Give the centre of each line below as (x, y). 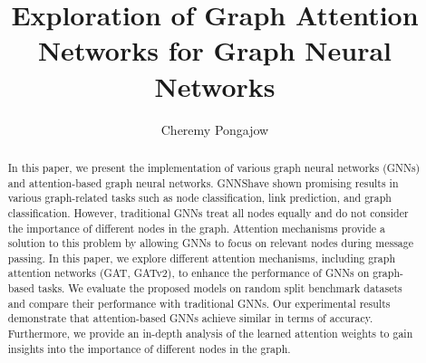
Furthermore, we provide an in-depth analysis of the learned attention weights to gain (210, 334)
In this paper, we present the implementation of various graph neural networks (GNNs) (214, 167)
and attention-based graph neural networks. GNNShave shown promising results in (203, 182)
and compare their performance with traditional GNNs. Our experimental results (199, 303)
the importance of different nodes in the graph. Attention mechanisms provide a (196, 228)
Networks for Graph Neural (215, 50)
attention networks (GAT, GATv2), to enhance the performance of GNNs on (189, 273)
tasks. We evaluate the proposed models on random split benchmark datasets (220, 288)
